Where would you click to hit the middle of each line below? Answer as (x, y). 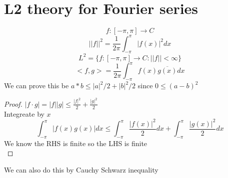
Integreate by (24, 113)
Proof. (13, 103)
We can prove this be (36, 86)
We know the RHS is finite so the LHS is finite (76, 143)
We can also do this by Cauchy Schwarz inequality (81, 170)
